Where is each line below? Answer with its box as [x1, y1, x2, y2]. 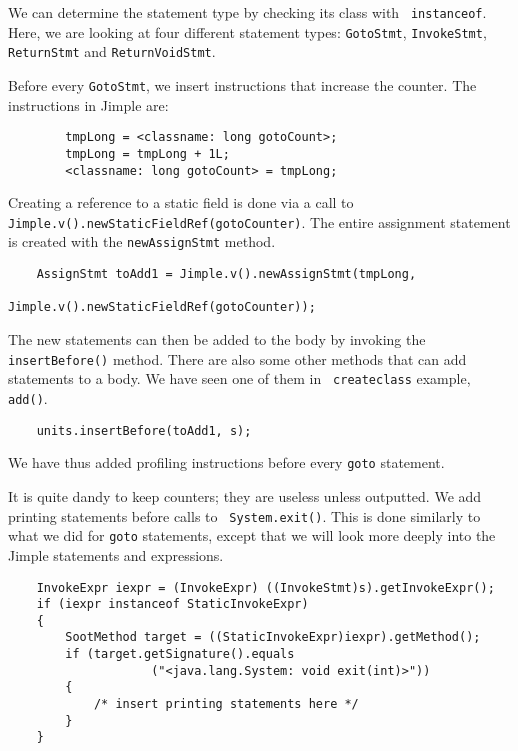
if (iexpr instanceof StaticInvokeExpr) [36, 597, 309, 612]
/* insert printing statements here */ [93, 697, 359, 712]
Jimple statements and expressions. [8, 544, 224, 565]
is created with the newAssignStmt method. [8, 231, 276, 252]
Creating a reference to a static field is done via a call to [8, 192, 354, 213]
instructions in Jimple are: [8, 94, 169, 115]
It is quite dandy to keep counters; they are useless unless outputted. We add [8, 486, 482, 506]
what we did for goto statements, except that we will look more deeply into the [8, 525, 496, 546]
